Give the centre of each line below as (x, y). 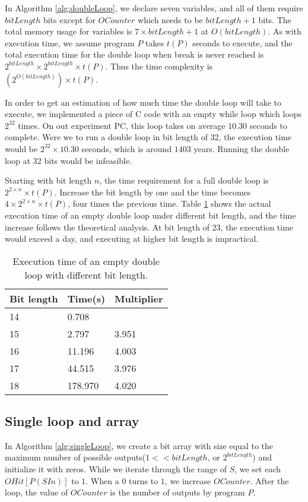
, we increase (188, 480)
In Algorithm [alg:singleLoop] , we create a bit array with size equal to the (139, 445)
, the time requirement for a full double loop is (184, 180)
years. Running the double (242, 148)
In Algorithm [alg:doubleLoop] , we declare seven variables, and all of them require (154, 8)
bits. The (275, 19)
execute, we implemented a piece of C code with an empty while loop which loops (153, 114)
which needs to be (170, 19)
